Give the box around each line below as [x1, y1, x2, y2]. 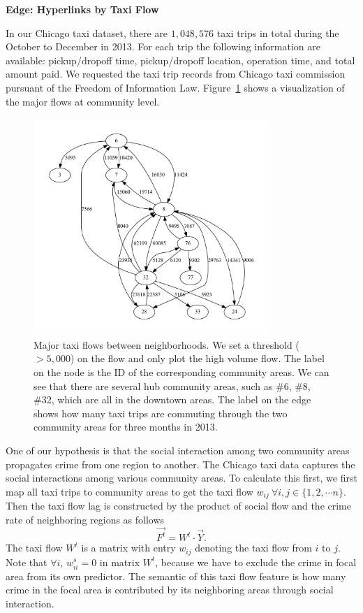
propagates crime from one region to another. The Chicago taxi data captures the [6, 456, 355, 471]
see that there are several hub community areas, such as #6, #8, [34, 378, 311, 393]
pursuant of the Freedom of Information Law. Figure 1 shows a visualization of [6, 80, 345, 94]
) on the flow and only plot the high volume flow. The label [70, 351, 325, 366]
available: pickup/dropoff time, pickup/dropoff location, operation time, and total [6, 52, 355, 67]
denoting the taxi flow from [195, 540, 312, 555]
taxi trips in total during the [216, 25, 339, 40]
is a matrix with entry [81, 540, 176, 555]
